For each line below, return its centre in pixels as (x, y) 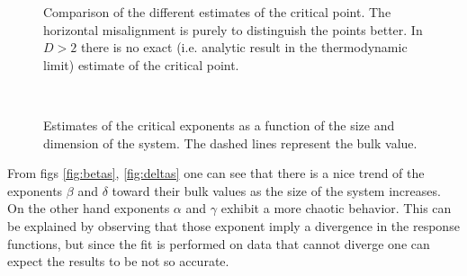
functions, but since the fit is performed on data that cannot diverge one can (219, 243)
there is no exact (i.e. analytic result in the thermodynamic (244, 47)
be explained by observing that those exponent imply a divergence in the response (233, 225)
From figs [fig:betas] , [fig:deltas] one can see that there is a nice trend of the (216, 173)
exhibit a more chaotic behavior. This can (336, 208)
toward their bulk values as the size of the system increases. (276, 190)
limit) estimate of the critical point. (141, 64)
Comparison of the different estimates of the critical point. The (217, 12)
